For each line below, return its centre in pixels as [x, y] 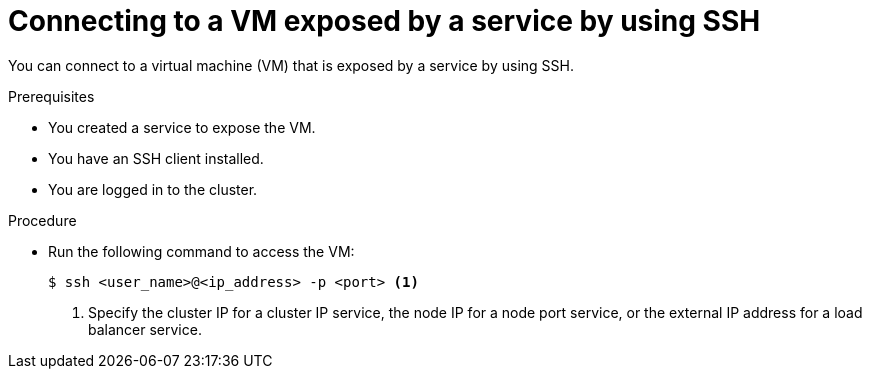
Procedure [42, 220]
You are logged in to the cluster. [153, 189]
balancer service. [145, 329]
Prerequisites [51, 96]
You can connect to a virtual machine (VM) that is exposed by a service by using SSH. [291, 65]
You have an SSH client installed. [156, 158]
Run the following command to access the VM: [201, 251]
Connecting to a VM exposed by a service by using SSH [384, 21]
